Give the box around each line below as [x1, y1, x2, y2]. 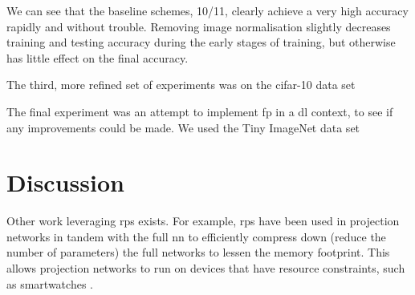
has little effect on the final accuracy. [6, 49, 189, 66]
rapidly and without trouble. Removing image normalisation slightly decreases [6, 18, 391, 34]
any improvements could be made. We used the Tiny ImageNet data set [6, 119, 360, 135]
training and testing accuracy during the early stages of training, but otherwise [6, 34, 396, 51]
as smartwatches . [6, 275, 93, 292]
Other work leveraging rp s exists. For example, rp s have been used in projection [6, 212, 400, 229]
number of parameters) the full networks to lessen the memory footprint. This [6, 244, 390, 261]
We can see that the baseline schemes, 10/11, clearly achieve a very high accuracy [6, 2, 409, 18]
